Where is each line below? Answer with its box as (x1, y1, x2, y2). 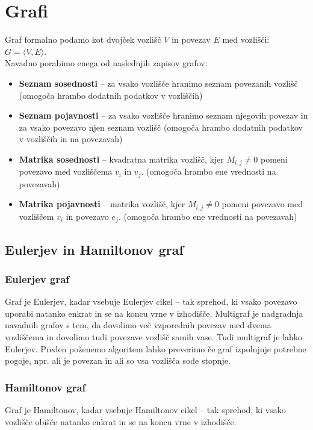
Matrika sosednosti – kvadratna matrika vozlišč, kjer (19, 152, 224, 165)
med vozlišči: (222, 33, 270, 46)
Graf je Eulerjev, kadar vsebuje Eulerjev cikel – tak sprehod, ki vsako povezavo (5, 295, 297, 308)
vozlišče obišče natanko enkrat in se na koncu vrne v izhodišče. (5, 415, 237, 428)
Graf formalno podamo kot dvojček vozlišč (5, 33, 161, 46)
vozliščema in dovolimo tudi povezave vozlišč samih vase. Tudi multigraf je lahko (5, 331, 302, 343)
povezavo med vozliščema (19, 165, 113, 178)
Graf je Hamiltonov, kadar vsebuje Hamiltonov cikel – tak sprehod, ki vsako (5, 404, 286, 416)
